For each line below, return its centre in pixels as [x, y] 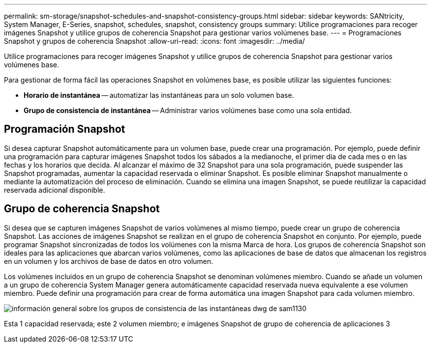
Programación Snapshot [65, 129]
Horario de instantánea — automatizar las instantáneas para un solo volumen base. [159, 95]
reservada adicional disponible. [55, 190]
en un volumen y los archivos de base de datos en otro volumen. [109, 261]
